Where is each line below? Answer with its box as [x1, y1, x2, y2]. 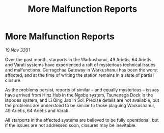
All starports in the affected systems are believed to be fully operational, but [5, 117, 159, 123]
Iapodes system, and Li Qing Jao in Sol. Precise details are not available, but [5, 97, 160, 103]
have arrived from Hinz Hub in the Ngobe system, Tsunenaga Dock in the [5, 92, 153, 98]
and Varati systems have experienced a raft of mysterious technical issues [5, 62, 156, 67]
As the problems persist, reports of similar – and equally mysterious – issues [5, 87, 159, 92]
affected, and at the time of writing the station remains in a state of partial [5, 72, 154, 78]
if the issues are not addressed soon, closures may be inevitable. [5, 122, 137, 128]
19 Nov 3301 [5, 47, 30, 53]
